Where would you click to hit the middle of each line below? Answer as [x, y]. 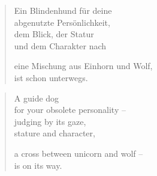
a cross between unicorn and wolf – [78, 153]
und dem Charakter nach [60, 45]
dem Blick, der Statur [54, 34]
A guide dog [37, 98]
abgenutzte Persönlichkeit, [62, 22]
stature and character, [55, 133]
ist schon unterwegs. [51, 77]
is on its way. [38, 165]
